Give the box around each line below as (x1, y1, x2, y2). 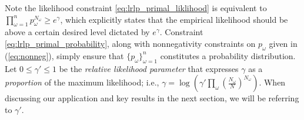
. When (259, 76, 286, 88)
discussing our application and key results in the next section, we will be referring (5, 92, 299, 104)
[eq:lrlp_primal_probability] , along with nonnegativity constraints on (5, 37, 256, 49)
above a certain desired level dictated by (5, 26, 150, 38)
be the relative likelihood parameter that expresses (59, 62, 239, 74)
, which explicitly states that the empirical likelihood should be (60, 13, 288, 25)
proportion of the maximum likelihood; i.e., (5, 76, 159, 88)
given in (269, 37, 298, 49)
